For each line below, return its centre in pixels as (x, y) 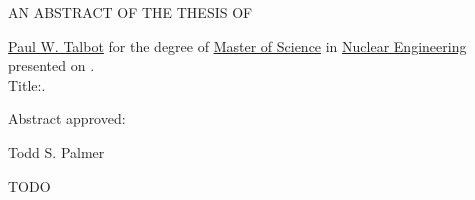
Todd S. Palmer (56, 151)
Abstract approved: (67, 118)
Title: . (27, 84)
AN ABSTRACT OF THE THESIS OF (130, 12)
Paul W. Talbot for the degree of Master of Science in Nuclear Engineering (237, 45)
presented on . (51, 65)
